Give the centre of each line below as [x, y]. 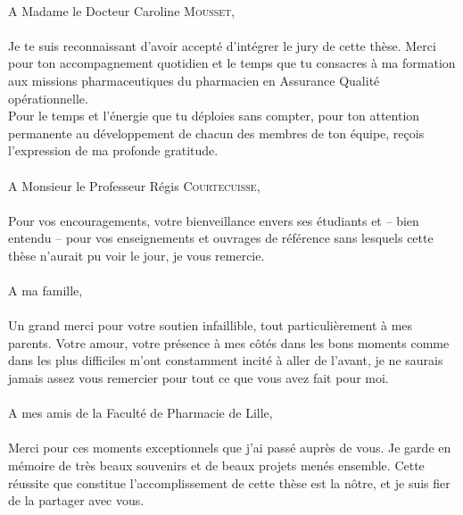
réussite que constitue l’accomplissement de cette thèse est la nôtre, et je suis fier [229, 482]
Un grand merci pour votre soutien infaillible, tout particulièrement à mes [211, 325]
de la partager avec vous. [76, 500]
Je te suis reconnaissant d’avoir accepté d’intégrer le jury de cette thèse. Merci [222, 45]
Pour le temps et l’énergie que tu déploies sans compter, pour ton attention [214, 116]
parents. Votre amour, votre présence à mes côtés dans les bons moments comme [229, 342]
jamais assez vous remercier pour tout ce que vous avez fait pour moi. [198, 378]
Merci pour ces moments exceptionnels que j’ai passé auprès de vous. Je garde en [230, 448]
